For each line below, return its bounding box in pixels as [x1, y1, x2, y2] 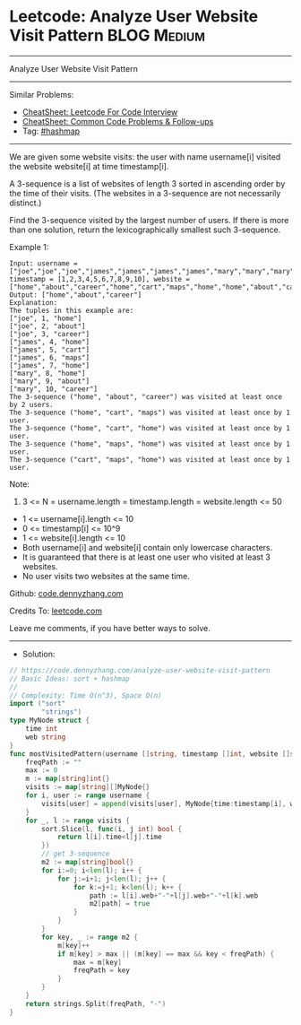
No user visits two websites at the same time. [21, 570, 190, 581]
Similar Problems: [9, 89, 74, 100]
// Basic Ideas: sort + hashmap [9, 674, 130, 683]
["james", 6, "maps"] [9, 352, 90, 362]
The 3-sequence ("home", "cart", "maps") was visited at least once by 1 [9, 408, 291, 417]
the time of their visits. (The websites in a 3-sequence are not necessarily [9, 187, 281, 198]
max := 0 [25, 766, 58, 775]
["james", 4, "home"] [9, 337, 90, 346]
